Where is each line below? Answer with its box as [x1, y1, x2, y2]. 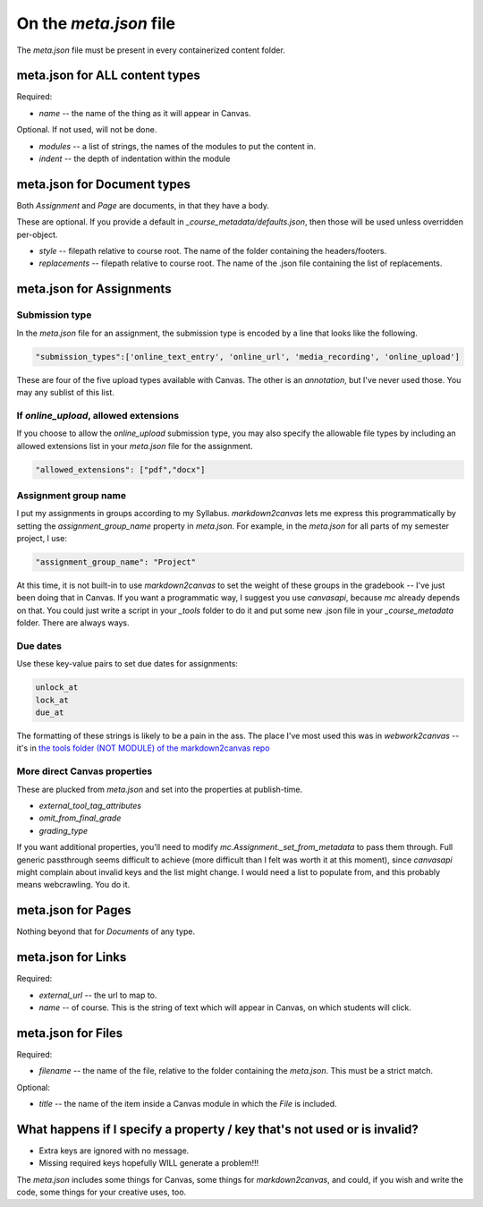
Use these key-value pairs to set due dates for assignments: [16, 659, 239, 669]
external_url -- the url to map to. [38, 990, 157, 1000]
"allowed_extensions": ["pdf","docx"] [35, 464, 206, 474]
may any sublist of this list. [16, 387, 115, 397]
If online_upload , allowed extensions [16, 409, 179, 421]
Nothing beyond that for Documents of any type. [16, 926, 196, 937]
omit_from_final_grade [38, 812, 122, 823]
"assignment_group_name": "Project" [35, 557, 197, 567]
